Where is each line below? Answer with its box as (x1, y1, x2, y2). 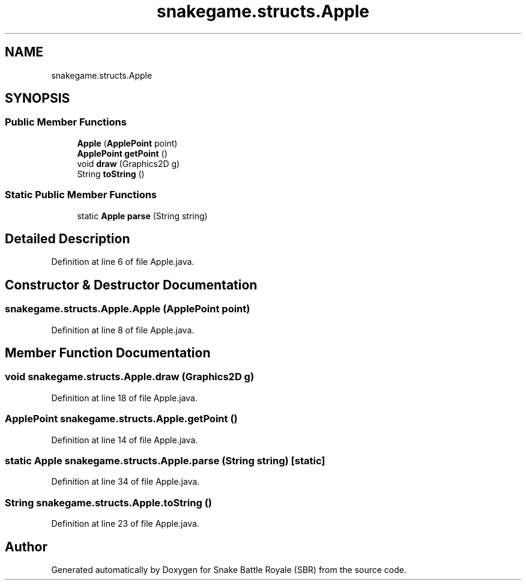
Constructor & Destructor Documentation (5, 277, 258, 292)
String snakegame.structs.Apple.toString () (5, 496, 213, 509)
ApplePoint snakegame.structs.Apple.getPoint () (5, 413, 238, 425)
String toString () (77, 168, 145, 179)
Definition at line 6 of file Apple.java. (51, 256, 195, 267)
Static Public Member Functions (5, 189, 157, 201)
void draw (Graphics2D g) (77, 158, 180, 169)
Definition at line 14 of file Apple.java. (51, 434, 198, 445)
